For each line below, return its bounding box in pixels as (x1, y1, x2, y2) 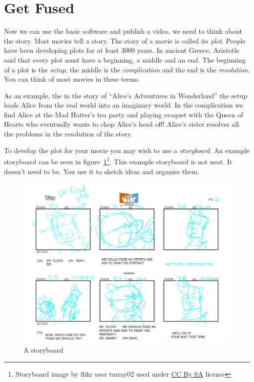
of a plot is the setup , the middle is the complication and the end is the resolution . (4, 64, 250, 74)
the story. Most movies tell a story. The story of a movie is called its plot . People (4, 35, 246, 45)
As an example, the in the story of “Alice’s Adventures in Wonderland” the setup (4, 90, 248, 100)
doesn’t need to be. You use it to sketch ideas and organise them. (4, 166, 199, 176)
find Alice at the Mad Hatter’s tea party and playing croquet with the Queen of (4, 109, 243, 119)
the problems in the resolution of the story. (4, 129, 132, 139)
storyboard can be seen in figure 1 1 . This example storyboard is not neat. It (4, 155, 233, 166)
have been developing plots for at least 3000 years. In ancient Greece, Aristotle (4, 45, 239, 55)
